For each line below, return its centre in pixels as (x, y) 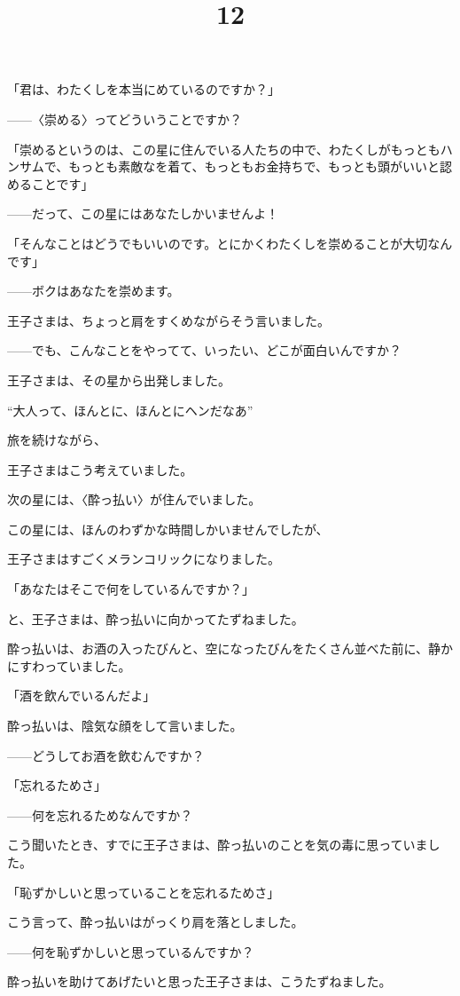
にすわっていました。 (69, 665)
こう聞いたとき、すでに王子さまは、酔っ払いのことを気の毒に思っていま (218, 845)
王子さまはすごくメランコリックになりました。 (144, 559)
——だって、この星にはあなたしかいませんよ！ (143, 213)
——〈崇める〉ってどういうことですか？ (125, 119)
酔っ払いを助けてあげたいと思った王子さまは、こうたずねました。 (199, 981)
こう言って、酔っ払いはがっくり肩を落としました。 (156, 922)
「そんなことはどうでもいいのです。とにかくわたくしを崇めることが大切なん (230, 243)
